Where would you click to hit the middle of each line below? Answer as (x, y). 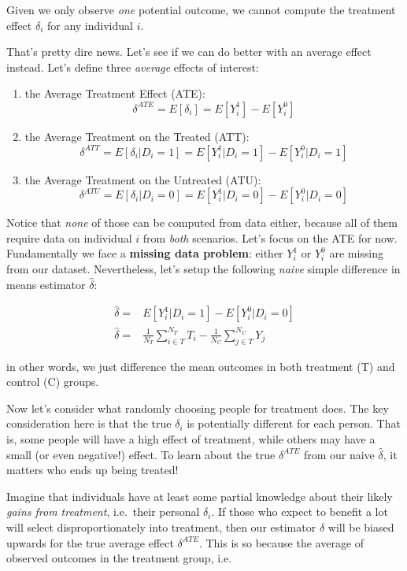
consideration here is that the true (89, 423)
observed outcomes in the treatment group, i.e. (119, 558)
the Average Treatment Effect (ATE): (115, 93)
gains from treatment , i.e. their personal (103, 512)
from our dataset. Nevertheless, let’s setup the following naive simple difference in (203, 268)
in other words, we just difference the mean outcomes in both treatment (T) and (201, 366)
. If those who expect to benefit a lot (300, 512)
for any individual (90, 25)
